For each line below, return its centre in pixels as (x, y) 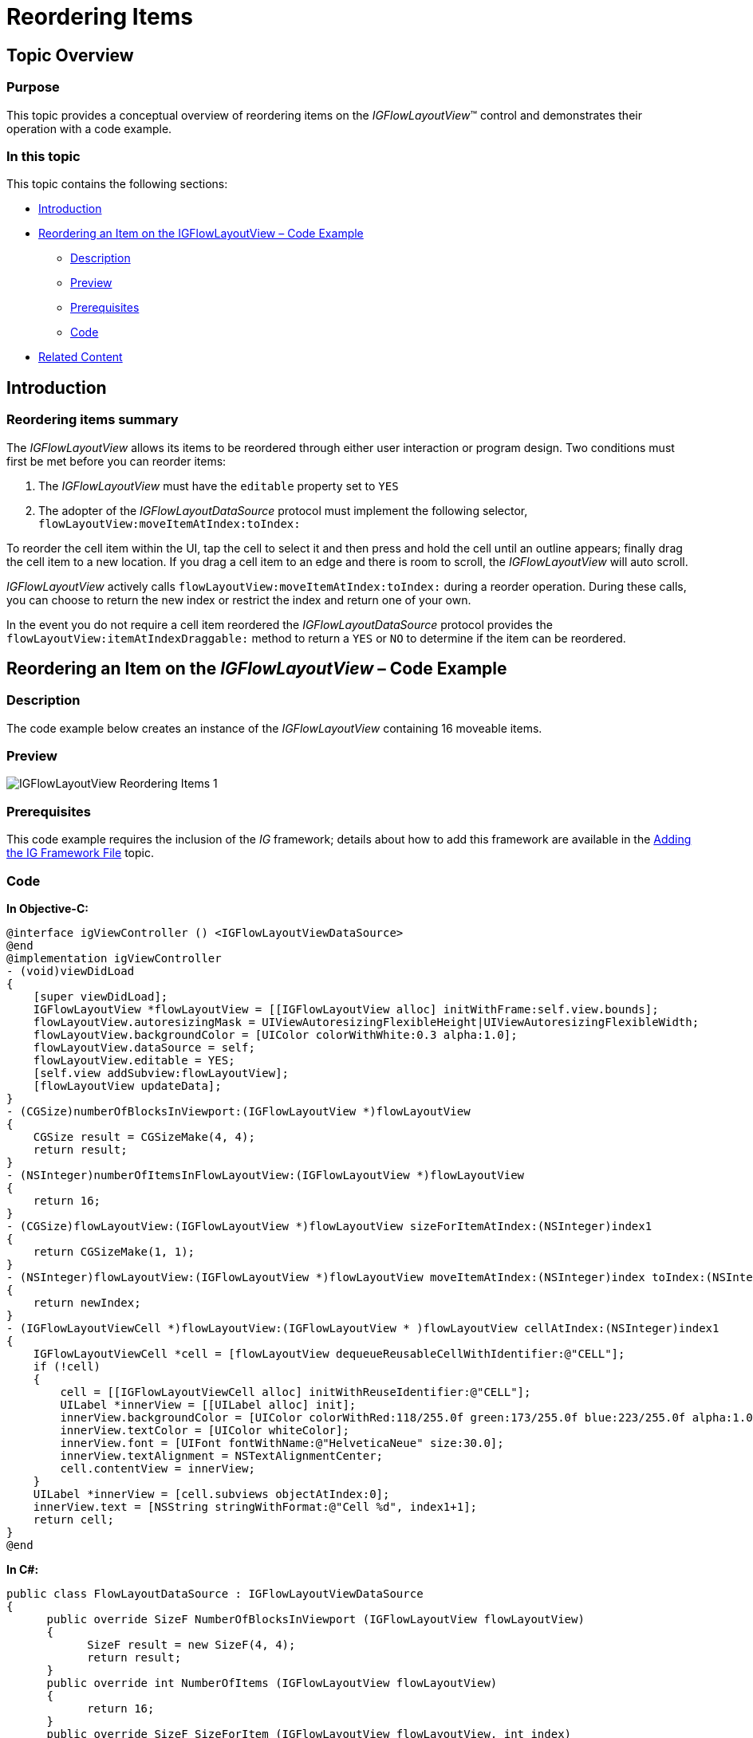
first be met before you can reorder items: (116, 461)
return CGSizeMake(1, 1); (114, 1251)
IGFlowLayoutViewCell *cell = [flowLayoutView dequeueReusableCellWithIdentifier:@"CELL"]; (329, 1353)
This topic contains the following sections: (117, 184)
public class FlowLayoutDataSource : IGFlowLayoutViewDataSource (215, 1593)
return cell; (73, 1519)
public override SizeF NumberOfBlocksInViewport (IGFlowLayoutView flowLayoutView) (315, 1619)
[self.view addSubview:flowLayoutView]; (161, 1073)
